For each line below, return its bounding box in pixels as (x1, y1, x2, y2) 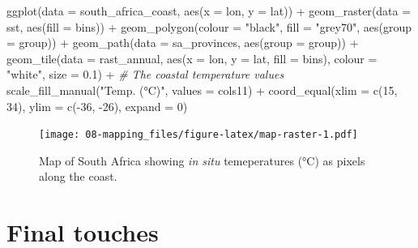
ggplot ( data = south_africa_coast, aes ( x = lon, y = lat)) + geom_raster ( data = (6, 2, 412, 19)
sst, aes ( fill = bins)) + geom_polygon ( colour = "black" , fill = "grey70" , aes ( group (6, 18, 412, 35)
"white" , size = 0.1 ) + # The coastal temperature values (6, 66, 284, 83)
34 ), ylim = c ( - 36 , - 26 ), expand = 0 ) (6, 97, 188, 114)
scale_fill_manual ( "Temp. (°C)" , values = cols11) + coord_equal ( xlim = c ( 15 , (6, 81, 398, 98)
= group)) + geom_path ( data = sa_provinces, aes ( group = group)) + (6, 34, 359, 51)
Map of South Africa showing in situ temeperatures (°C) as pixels (39, 152, 365, 169)
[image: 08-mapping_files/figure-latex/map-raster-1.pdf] (39, 129, 358, 141)
